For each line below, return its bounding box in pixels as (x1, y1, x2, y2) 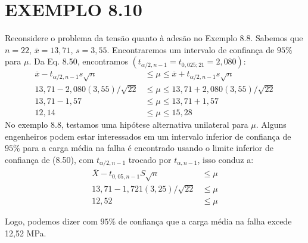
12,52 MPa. (5, 226, 46, 239)
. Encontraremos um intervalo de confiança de (107, 43, 275, 56)
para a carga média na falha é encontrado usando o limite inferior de (23, 142, 274, 154)
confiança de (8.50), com (5, 153, 94, 165)
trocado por (128, 153, 172, 165)
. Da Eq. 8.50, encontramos (29, 55, 128, 67)
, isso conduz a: (197, 153, 254, 165)
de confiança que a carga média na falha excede (118, 215, 292, 227)
